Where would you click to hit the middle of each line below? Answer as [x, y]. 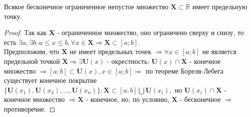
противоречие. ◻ [30, 108]
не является [219, 51]
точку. [13, 16]
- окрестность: [128, 61]
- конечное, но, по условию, [128, 99]
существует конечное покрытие [50, 80]
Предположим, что [32, 51]
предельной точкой [32, 61]
